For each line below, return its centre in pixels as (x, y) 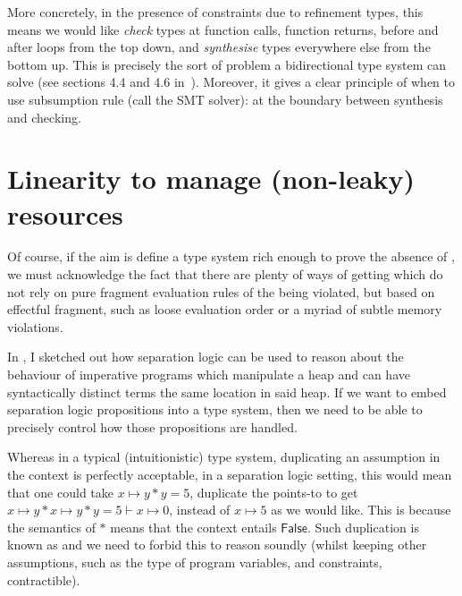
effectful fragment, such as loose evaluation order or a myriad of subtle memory (225, 309)
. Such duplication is (363, 527)
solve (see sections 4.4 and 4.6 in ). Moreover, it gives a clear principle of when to (231, 82)
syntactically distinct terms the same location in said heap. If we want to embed (227, 392)
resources (65, 213)
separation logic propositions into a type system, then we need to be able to (215, 409)
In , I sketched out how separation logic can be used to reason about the (206, 357)
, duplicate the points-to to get (274, 492)
